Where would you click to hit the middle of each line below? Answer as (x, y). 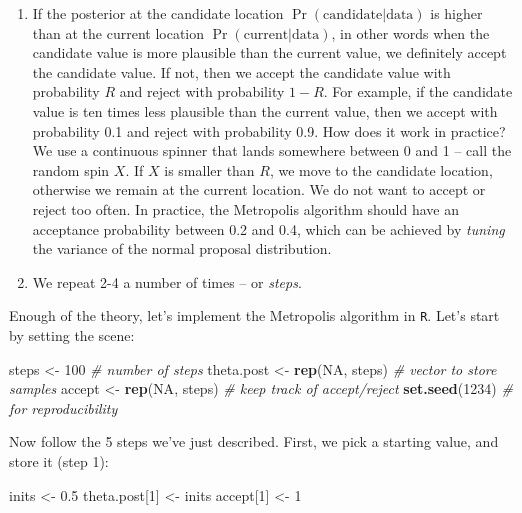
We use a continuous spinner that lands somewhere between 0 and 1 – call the (272, 150)
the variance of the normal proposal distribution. (182, 248)
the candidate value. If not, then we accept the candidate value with (241, 71)
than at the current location (118, 32)
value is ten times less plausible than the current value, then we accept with (265, 110)
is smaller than (209, 169)
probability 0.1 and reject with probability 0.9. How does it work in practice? (269, 130)
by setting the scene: (72, 334)
